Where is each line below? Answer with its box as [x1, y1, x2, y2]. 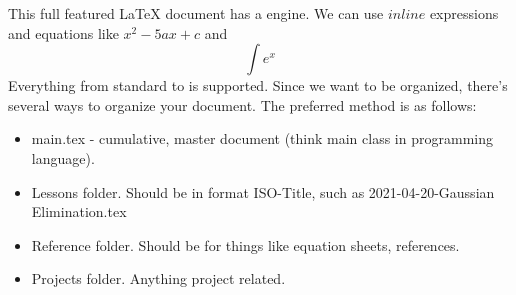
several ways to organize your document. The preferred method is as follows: [8, 94, 477, 115]
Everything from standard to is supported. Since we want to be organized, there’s [8, 75, 508, 96]
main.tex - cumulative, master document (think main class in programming [31, 128, 493, 149]
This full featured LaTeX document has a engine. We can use [8, 3, 384, 23]
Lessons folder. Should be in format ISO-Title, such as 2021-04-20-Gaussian [31, 181, 495, 202]
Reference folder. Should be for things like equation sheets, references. [31, 234, 460, 255]
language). [31, 147, 95, 168]
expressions [429, 3, 499, 23]
